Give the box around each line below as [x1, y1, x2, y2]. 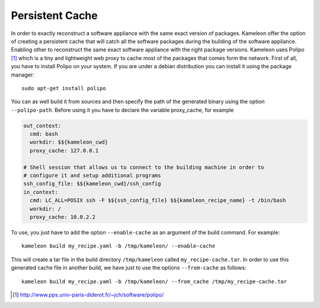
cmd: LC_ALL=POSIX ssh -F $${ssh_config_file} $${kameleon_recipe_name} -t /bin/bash [30, 197, 286, 204]
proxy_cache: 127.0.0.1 [30, 147, 99, 154]
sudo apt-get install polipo [21, 85, 106, 91]
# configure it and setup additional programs [23, 172, 161, 179]
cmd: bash [30, 131, 59, 138]
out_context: [23, 122, 62, 129]
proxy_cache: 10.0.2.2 [30, 214, 96, 220]
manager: [11, 71, 35, 78]
